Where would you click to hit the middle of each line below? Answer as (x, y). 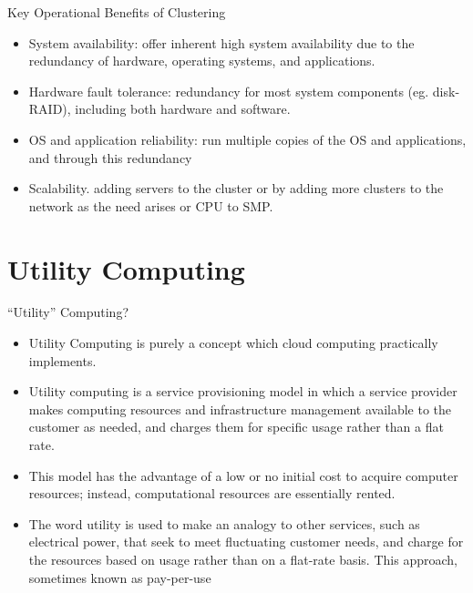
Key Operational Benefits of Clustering (117, 12)
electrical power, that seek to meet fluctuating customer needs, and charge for (246, 542)
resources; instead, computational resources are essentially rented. (212, 493)
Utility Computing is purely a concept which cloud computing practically (233, 343)
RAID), (50, 109)
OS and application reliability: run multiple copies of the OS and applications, (247, 139)
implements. (62, 360)
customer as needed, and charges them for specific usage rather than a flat (236, 427)
